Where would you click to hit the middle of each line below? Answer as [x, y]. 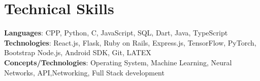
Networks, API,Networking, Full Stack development [84, 72]
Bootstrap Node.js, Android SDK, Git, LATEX [78, 52]
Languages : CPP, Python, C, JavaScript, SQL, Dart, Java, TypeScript [116, 33]
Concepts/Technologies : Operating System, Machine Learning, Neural [118, 62]
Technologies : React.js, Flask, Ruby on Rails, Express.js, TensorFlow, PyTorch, [130, 42]
